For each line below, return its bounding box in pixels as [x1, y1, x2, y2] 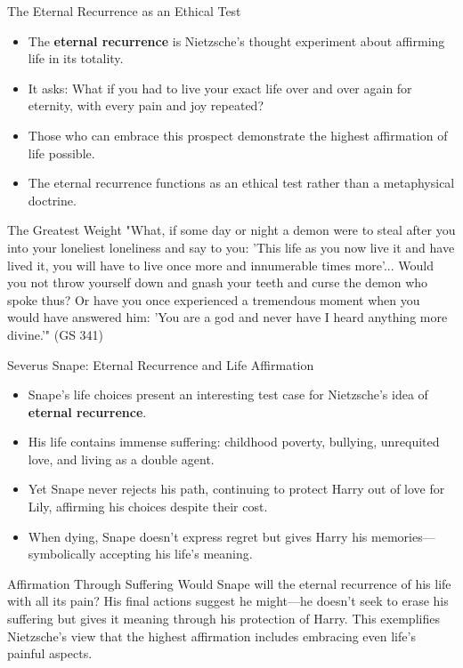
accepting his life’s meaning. [99, 544, 253, 563]
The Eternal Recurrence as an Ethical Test [7, 2, 241, 20]
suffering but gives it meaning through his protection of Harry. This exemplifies [7, 609, 440, 628]
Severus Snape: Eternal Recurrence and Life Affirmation [7, 355, 314, 374]
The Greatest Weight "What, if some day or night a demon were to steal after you [7, 221, 456, 239]
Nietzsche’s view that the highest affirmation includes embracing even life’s [7, 626, 416, 645]
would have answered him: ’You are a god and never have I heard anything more [7, 308, 448, 326]
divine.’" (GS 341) [7, 325, 104, 343]
